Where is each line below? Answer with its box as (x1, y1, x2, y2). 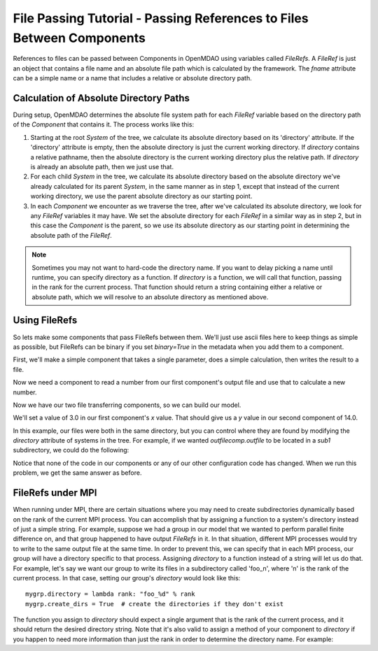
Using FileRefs (13, 315, 78, 327)
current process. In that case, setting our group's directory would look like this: (13, 573, 241, 582)
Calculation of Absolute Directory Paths (13, 92, 190, 104)
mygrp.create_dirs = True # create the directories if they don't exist (25, 600, 284, 608)
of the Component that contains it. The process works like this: (13, 120, 195, 129)
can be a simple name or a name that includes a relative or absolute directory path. (13, 74, 252, 83)
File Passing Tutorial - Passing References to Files (13, 10, 309, 26)
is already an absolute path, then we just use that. (30, 162, 174, 171)
